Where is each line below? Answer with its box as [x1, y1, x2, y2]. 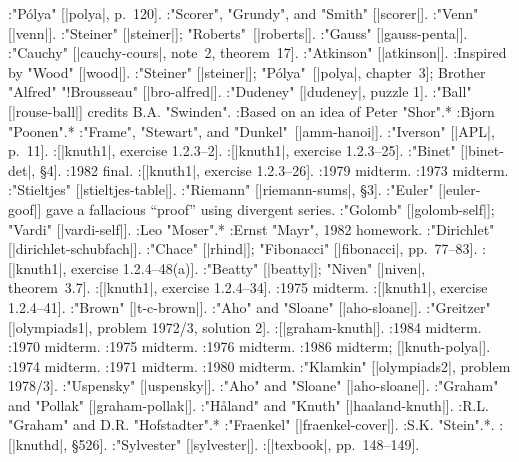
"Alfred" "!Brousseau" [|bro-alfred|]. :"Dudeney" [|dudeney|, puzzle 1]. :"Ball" [8, 81, 472, 102]
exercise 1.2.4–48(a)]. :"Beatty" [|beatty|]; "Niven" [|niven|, [71, 257, 426, 278]
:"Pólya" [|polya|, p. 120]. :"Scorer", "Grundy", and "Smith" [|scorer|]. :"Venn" [8, 3, 479, 23]
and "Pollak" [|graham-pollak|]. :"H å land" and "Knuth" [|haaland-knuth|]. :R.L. [8, 394, 489, 415]
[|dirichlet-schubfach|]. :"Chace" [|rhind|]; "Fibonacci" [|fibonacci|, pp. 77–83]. [8, 238, 478, 259]
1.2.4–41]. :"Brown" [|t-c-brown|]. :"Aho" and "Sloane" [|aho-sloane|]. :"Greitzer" [8, 296, 491, 317]
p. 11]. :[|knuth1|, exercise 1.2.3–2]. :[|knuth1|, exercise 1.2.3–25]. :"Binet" [8, 140, 456, 161]
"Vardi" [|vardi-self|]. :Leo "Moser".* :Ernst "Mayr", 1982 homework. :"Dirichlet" [8, 218, 495, 239]
